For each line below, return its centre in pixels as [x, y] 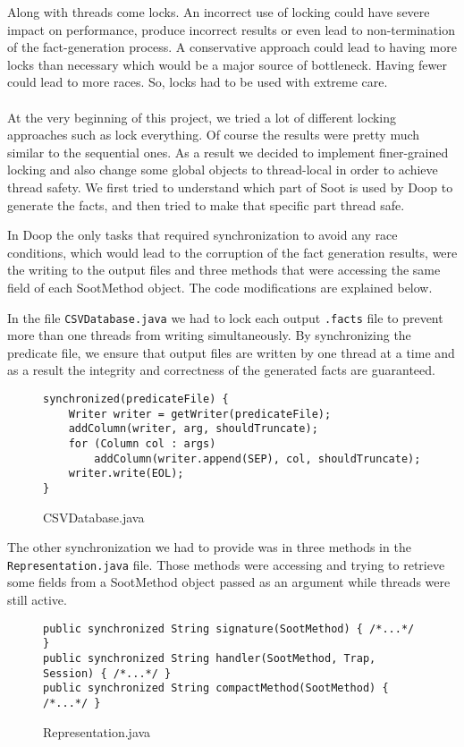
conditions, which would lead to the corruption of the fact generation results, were [232, 252]
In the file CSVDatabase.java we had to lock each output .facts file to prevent [225, 317]
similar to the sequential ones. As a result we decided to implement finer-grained [228, 152]
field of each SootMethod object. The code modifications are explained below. [220, 287]
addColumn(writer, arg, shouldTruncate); [193, 429]
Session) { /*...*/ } [107, 673]
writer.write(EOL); [126, 474]
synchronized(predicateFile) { [136, 399]
